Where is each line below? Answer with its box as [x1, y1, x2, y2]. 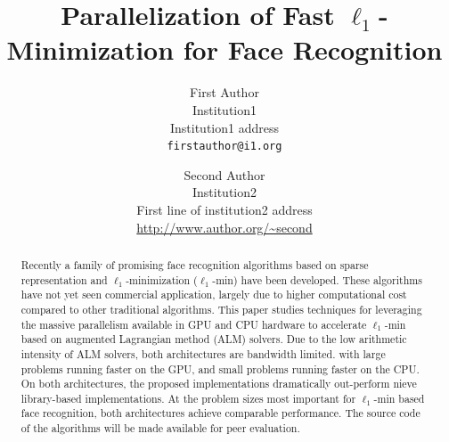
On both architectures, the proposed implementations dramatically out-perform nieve [20, 376, 417, 391]
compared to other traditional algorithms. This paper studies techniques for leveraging [20, 301, 422, 316]
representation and [20, 272, 108, 287]
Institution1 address [169, 118, 279, 136]
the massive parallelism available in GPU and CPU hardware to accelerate [20, 316, 367, 331]
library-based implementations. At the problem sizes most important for [20, 390, 356, 405]
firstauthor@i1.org [167, 140, 282, 153]
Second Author [184, 165, 265, 184]
